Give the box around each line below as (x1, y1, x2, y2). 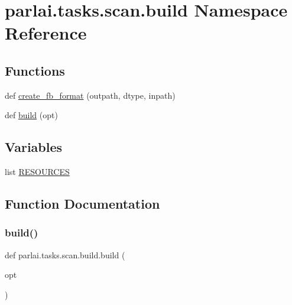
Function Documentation (5, 194, 160, 213)
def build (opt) (5, 109, 58, 121)
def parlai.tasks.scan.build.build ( (5, 248, 125, 261)
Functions (5, 61, 65, 79)
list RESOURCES (5, 166, 70, 178)
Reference (5, 21, 87, 45)
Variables (5, 138, 63, 156)
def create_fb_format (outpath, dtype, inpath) (5, 89, 176, 101)
